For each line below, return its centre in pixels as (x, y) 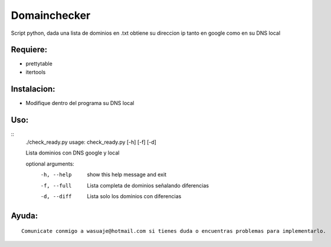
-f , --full (56, 185)
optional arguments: (50, 164)
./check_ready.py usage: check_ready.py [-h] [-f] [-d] (91, 142)
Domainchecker (51, 15)
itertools (36, 72)
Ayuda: (24, 215)
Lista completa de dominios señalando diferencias (148, 185)
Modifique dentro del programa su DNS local (80, 103)
